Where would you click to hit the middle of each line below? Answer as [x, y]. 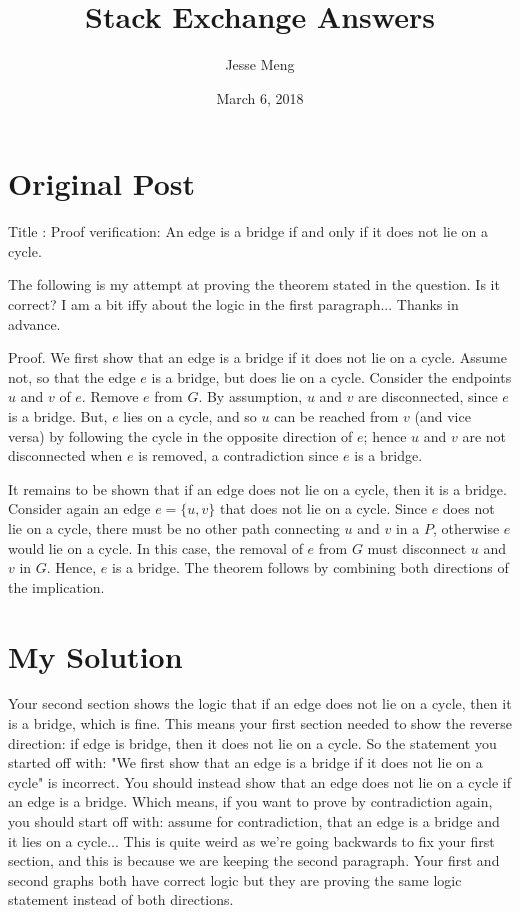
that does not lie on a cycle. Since [323, 508]
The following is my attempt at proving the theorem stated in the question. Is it [254, 284]
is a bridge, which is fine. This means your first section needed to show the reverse [260, 723]
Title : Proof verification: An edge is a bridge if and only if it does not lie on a [248, 231]
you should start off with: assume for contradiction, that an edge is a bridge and [254, 821]
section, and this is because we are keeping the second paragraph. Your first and [254, 860]
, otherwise [466, 527]
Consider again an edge [79, 508]
